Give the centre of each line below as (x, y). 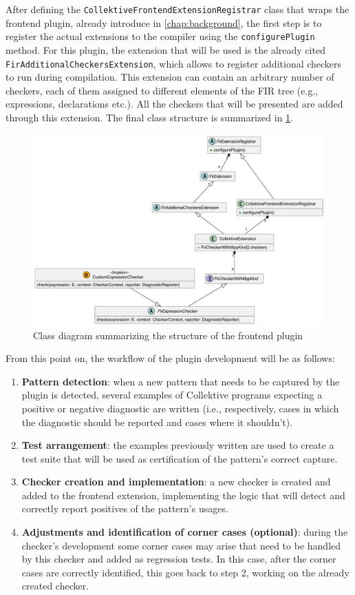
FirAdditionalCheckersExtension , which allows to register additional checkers (174, 63)
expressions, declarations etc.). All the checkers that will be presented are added (174, 104)
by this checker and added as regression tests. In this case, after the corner (179, 559)
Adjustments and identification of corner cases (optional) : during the (185, 532)
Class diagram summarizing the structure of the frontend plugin (168, 335)
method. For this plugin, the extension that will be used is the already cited (165, 49)
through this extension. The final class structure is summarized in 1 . (149, 117)
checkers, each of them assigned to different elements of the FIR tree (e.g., (162, 90)
